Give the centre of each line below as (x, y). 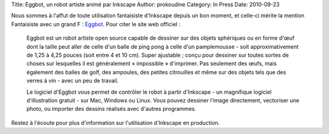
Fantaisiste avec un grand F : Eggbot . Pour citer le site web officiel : (96, 24)
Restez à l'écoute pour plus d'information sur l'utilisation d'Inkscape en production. (115, 122)
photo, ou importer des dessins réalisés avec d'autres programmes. (111, 109)
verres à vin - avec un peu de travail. (73, 81)
